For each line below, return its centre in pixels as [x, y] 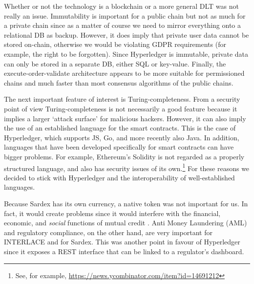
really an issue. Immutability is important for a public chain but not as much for [125, 15]
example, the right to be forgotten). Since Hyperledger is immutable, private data [126, 54]
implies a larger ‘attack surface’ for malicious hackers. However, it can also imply [125, 118]
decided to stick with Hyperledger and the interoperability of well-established [119, 177]
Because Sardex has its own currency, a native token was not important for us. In [126, 203]
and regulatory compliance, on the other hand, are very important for [108, 232]
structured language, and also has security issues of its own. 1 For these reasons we [127, 167]
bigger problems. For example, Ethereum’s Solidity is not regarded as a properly [124, 156]
